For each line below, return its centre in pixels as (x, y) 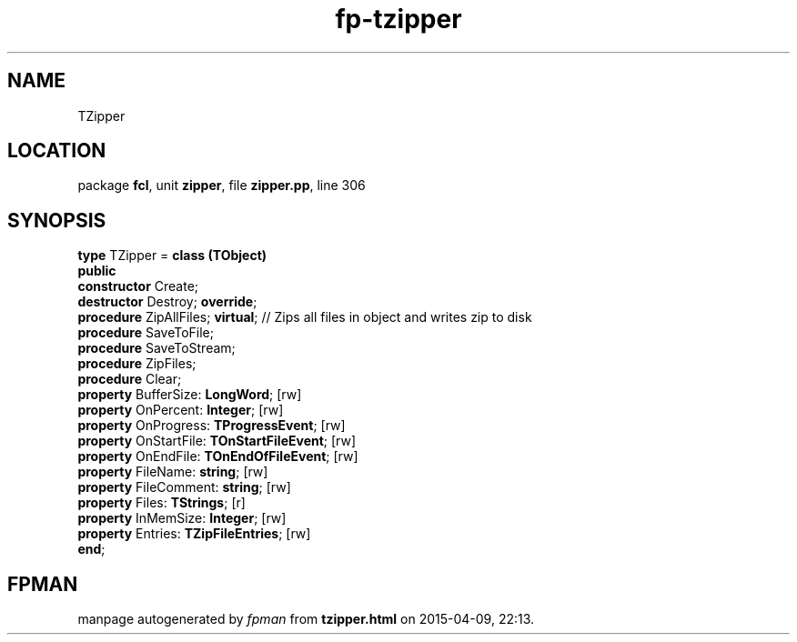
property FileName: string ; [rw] (173, 472)
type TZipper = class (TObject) (172, 256)
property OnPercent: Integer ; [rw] (181, 410)
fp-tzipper (398, 19)
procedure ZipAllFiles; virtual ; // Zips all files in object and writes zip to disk (305, 317)
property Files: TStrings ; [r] (161, 503)
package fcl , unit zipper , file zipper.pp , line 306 (222, 186)
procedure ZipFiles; (137, 364)
